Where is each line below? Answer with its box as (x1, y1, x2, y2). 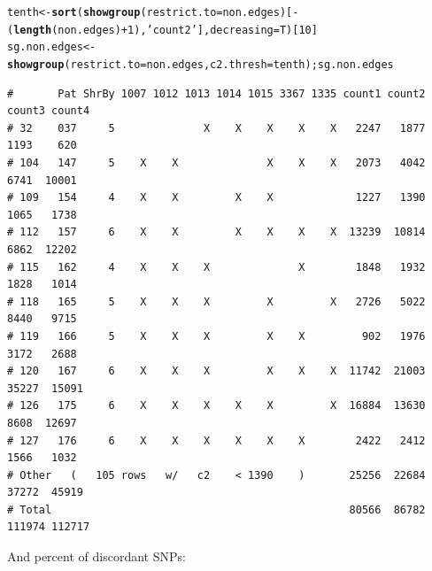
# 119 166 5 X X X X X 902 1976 (7, 329, 426, 343)
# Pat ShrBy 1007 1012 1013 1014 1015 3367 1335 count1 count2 (7, 87, 426, 100)
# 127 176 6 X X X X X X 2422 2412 (7, 434, 426, 447)
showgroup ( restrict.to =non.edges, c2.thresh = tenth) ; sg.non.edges (7, 58, 394, 71)
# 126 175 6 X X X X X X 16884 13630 (7, 399, 426, 413)
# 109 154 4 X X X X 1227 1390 (7, 191, 426, 204)
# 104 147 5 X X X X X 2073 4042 (7, 157, 426, 169)
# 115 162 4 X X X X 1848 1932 (7, 260, 426, 274)
